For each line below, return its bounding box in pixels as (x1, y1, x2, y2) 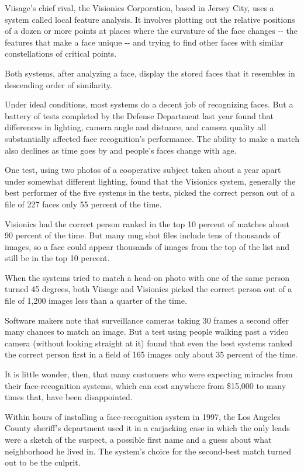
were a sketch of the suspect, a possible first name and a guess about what (5, 433, 272, 445)
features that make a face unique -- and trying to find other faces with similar (5, 36, 284, 48)
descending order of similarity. (5, 78, 112, 91)
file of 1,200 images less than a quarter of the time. (5, 294, 187, 307)
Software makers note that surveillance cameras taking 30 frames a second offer (5, 314, 289, 326)
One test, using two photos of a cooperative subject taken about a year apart (5, 164, 281, 176)
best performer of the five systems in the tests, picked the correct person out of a (5, 186, 295, 199)
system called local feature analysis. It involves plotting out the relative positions (5, 13, 295, 25)
